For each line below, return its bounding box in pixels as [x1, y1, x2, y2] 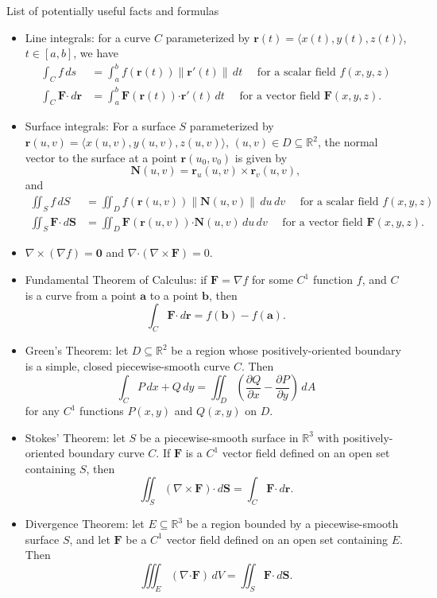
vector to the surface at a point [25, 149, 177, 165]
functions [79, 402, 124, 419]
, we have [73, 45, 119, 61]
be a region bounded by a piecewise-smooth [186, 515, 399, 532]
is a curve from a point [25, 286, 137, 303]
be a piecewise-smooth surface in [139, 429, 299, 445]
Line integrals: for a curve [25, 29, 151, 45]
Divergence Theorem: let [25, 515, 145, 532]
